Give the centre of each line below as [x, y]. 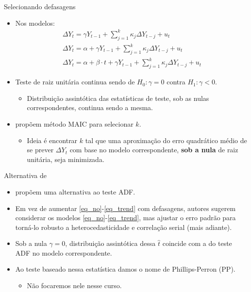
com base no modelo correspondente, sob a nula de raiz [154, 150]
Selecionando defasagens [40, 6]
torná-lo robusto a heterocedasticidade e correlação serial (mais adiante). [124, 227]
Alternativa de [25, 175]
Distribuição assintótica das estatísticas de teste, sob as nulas [118, 98]
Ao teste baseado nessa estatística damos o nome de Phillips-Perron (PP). [125, 269]
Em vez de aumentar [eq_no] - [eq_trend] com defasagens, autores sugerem [125, 208]
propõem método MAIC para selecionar [74, 123]
